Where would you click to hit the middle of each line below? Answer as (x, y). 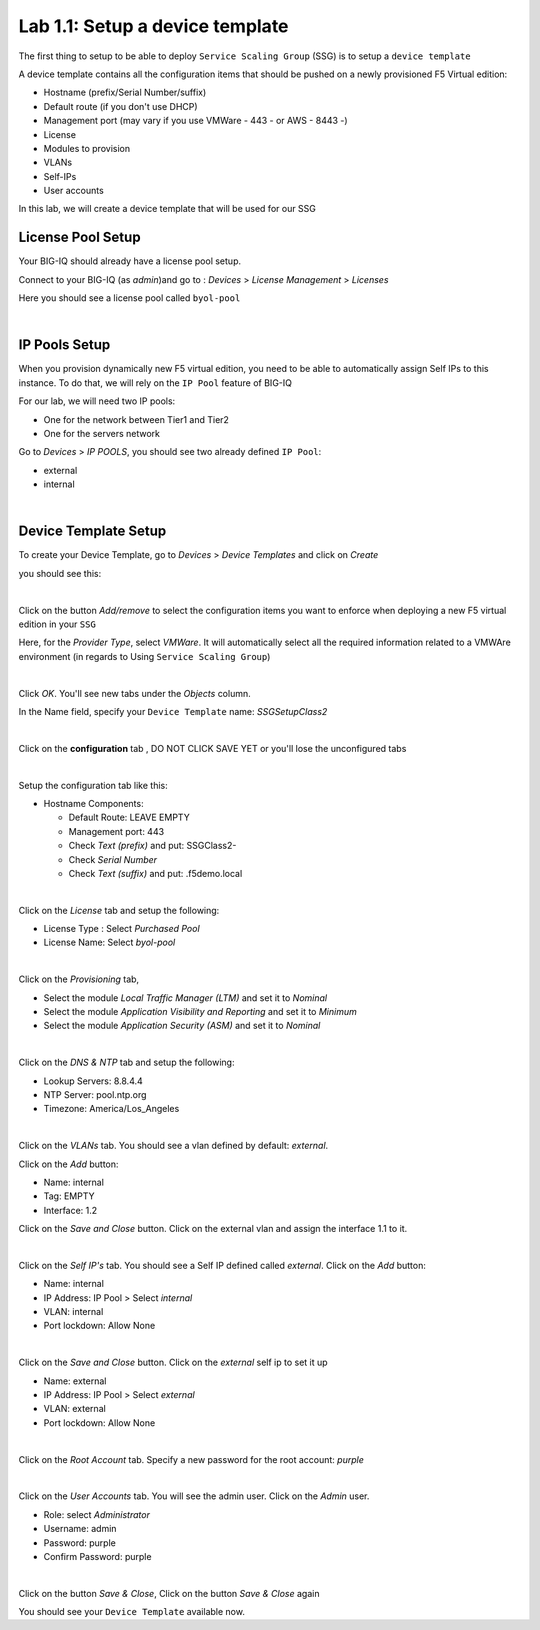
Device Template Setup (92, 531)
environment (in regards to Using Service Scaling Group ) (144, 656)
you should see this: (60, 573)
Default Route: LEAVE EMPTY (129, 817)
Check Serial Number (113, 859)
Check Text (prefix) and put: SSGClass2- (152, 846)
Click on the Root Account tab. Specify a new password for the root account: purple (191, 1459)
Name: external (75, 1381)
